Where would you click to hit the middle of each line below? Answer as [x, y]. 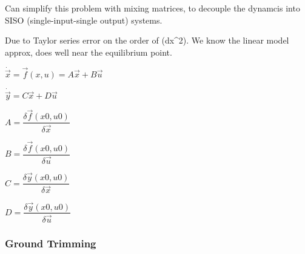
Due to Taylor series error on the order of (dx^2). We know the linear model [147, 40]
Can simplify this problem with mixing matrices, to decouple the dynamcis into [152, 8]
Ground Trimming [51, 243]
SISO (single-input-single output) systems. [84, 20]
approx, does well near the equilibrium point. [89, 52]
